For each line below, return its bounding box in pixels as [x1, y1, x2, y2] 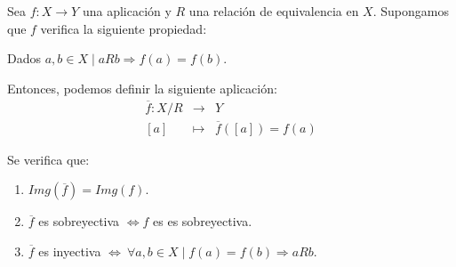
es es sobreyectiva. [153, 212, 252, 231]
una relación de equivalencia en [188, 2, 359, 20]
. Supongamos [372, 2, 449, 20]
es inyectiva [38, 242, 101, 261]
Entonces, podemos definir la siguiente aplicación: [7, 78, 277, 97]
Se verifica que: [7, 150, 90, 168]
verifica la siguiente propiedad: [40, 19, 207, 37]
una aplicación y [82, 2, 172, 20]
